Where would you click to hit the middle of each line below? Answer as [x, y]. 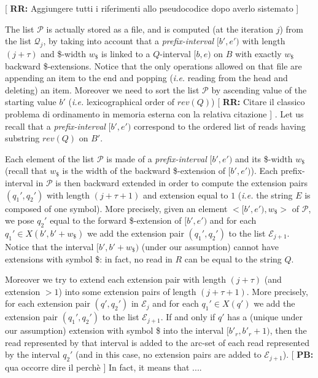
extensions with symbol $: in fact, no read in [89, 258]
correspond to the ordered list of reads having [220, 126]
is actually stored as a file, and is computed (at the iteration [160, 29]
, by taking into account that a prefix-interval [129, 41]
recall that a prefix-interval [55, 126]
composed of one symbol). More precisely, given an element [116, 208]
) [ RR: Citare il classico [258, 102]
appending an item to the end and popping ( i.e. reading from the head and [146, 78]
